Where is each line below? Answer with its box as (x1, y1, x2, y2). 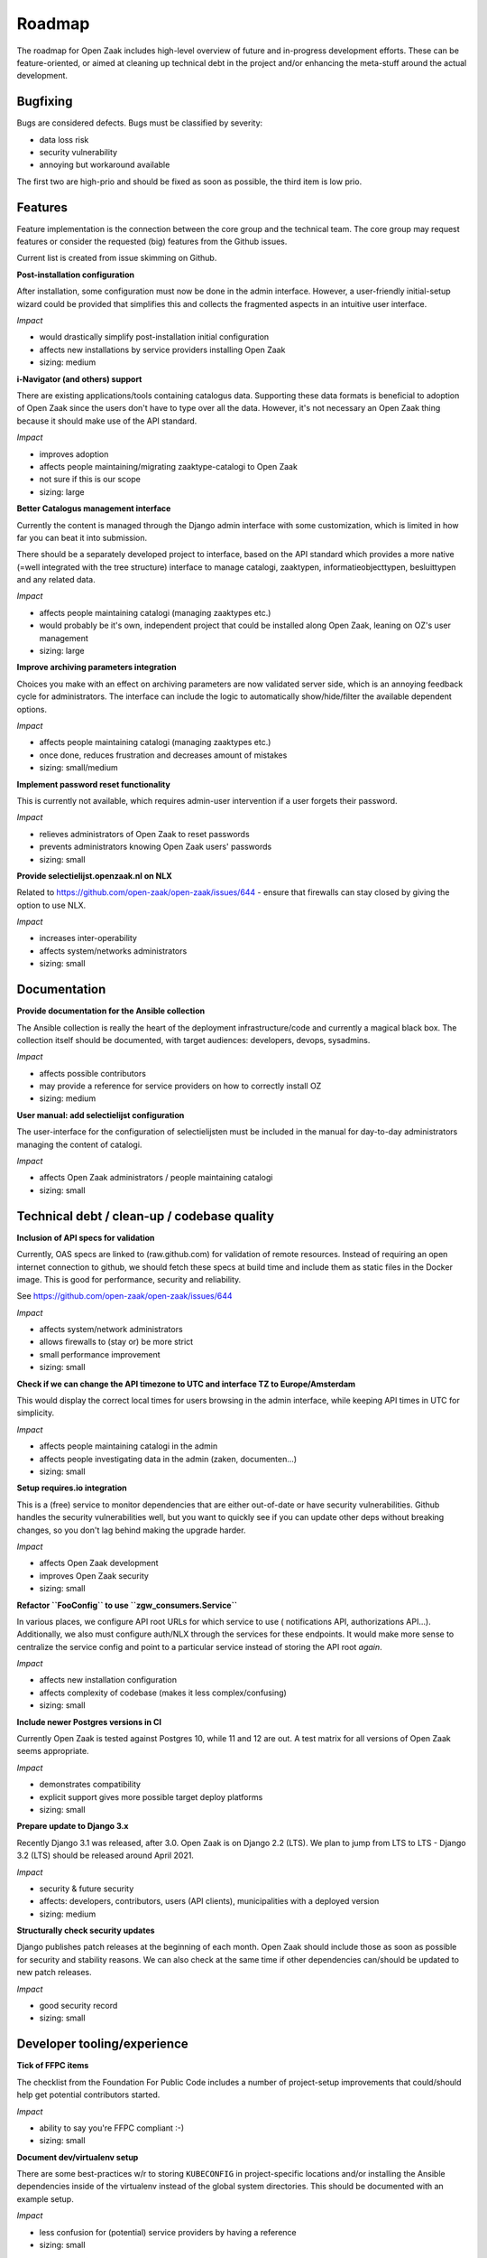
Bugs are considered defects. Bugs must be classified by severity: (16, 117, 263, 128)
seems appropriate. (16, 1746, 89, 1757)
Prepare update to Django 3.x (16, 1821, 129, 1832)
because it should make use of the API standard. (16, 415, 198, 426)
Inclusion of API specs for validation (16, 1232, 155, 1243)
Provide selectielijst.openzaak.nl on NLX (16, 870, 173, 881)
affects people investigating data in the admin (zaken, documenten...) (39, 1453, 298, 1464)
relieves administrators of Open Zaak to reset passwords (39, 828, 250, 839)
